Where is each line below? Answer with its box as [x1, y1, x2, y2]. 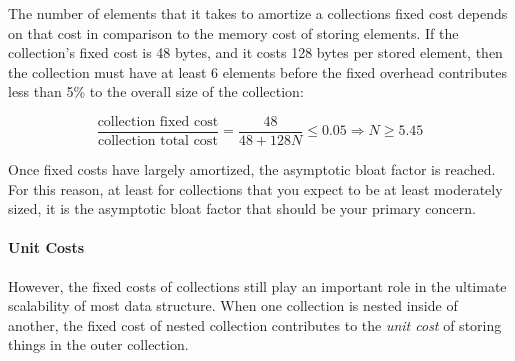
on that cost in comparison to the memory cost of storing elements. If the [8, 22, 459, 43]
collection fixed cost [97, 114, 219, 129]
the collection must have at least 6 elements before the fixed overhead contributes [8, 61, 507, 82]
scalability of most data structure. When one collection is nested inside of [8, 295, 458, 316]
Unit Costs [8, 237, 85, 258]
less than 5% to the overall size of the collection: [8, 81, 304, 102]
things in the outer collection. [8, 334, 189, 355]
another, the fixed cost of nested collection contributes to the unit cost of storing [8, 314, 502, 335]
